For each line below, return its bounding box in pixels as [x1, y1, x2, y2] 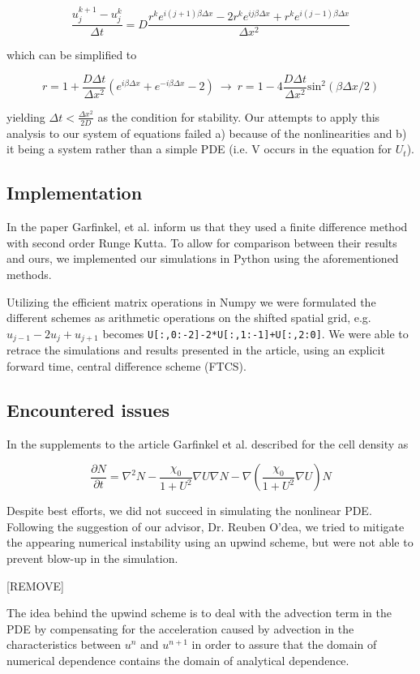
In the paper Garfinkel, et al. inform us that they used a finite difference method [6, 218, 408, 235]
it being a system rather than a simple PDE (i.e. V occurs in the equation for [6, 140, 392, 157]
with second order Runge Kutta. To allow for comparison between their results [6, 234, 397, 251]
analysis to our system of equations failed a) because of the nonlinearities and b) [6, 124, 407, 141]
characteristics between [6, 636, 121, 653]
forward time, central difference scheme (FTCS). [6, 357, 246, 374]
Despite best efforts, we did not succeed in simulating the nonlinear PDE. [6, 502, 372, 519]
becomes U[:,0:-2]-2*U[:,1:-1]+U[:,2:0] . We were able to [102, 324, 409, 341]
